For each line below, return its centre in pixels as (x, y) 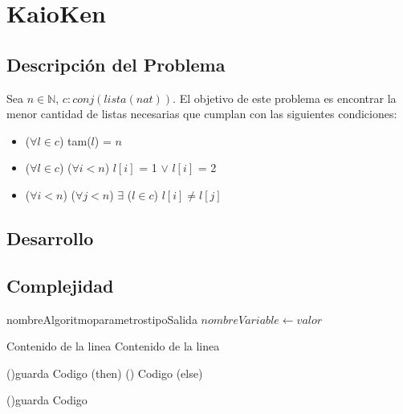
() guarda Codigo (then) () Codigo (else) (105, 373)
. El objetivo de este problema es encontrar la (285, 98)
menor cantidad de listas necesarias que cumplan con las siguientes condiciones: (202, 114)
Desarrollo (50, 238)
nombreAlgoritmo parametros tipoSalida (102, 319)
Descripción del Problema (116, 64)
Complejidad (60, 285)
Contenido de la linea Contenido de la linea (113, 346)
